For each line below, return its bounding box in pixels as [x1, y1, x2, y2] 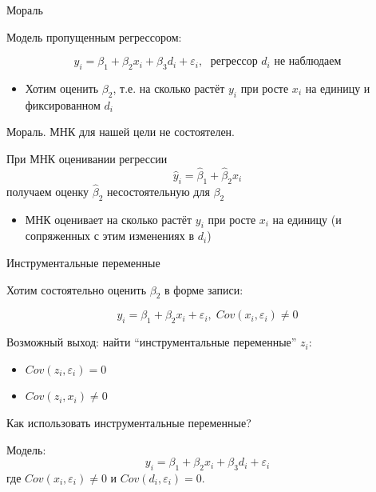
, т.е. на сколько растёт [113, 79, 225, 96]
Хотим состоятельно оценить [6, 281, 147, 298]
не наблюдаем [274, 56, 342, 68]
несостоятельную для [107, 182, 210, 199]
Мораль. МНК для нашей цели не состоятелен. [6, 123, 235, 140]
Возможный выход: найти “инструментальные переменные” [6, 334, 297, 350]
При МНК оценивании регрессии [6, 150, 168, 166]
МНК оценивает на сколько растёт [25, 210, 192, 227]
